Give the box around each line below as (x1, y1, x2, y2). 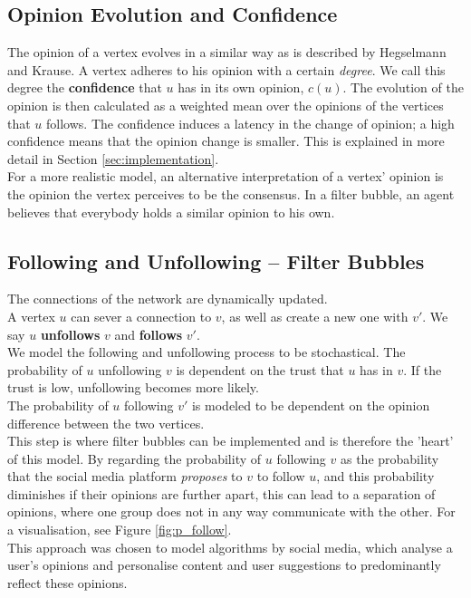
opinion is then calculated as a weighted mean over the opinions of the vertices (7, 95, 444, 114)
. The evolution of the (342, 78, 464, 97)
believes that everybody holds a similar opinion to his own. (7, 202, 335, 221)
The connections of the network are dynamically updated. (7, 289, 328, 308)
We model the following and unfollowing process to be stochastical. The (7, 342, 406, 362)
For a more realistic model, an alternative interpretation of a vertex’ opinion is (7, 167, 444, 186)
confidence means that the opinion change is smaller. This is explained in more (7, 131, 445, 150)
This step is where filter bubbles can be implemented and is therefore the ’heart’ (7, 431, 454, 450)
